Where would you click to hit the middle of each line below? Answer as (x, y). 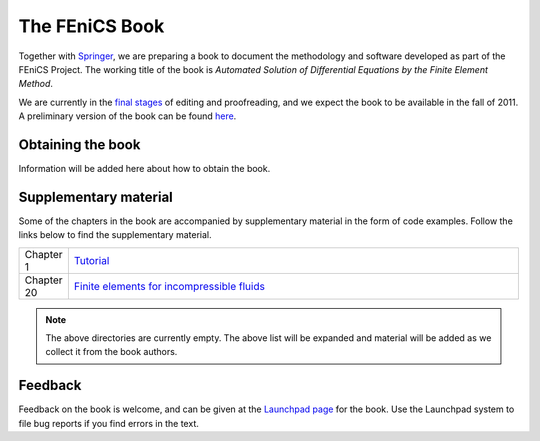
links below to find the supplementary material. (115, 235)
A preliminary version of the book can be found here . (127, 116)
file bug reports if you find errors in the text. (108, 423)
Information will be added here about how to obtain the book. (144, 169)
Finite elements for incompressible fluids (169, 286)
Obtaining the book (79, 144)
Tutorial (91, 260)
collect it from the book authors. (111, 352)
